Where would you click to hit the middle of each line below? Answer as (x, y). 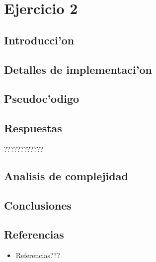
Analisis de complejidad (66, 175)
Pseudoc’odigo (42, 99)
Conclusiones (38, 205)
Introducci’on (39, 40)
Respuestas (33, 128)
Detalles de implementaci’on (78, 69)
